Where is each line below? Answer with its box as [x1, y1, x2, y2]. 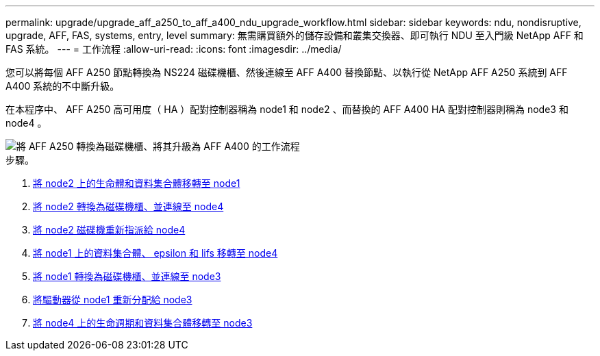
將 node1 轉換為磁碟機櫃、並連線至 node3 [33, 270, 221, 282]
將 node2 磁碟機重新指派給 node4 [33, 224, 186, 236]
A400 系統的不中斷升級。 [5, 80, 120, 92]
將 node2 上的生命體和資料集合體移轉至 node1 [33, 177, 240, 189]
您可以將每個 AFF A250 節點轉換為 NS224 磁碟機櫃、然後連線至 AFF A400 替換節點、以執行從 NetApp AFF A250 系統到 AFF [5, 66, 568, 78]
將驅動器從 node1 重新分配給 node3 [33, 294, 192, 305]
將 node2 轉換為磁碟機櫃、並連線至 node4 [33, 201, 224, 212]
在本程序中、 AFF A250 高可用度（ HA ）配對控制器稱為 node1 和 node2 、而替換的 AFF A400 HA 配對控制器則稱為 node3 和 [5, 103, 568, 115]
